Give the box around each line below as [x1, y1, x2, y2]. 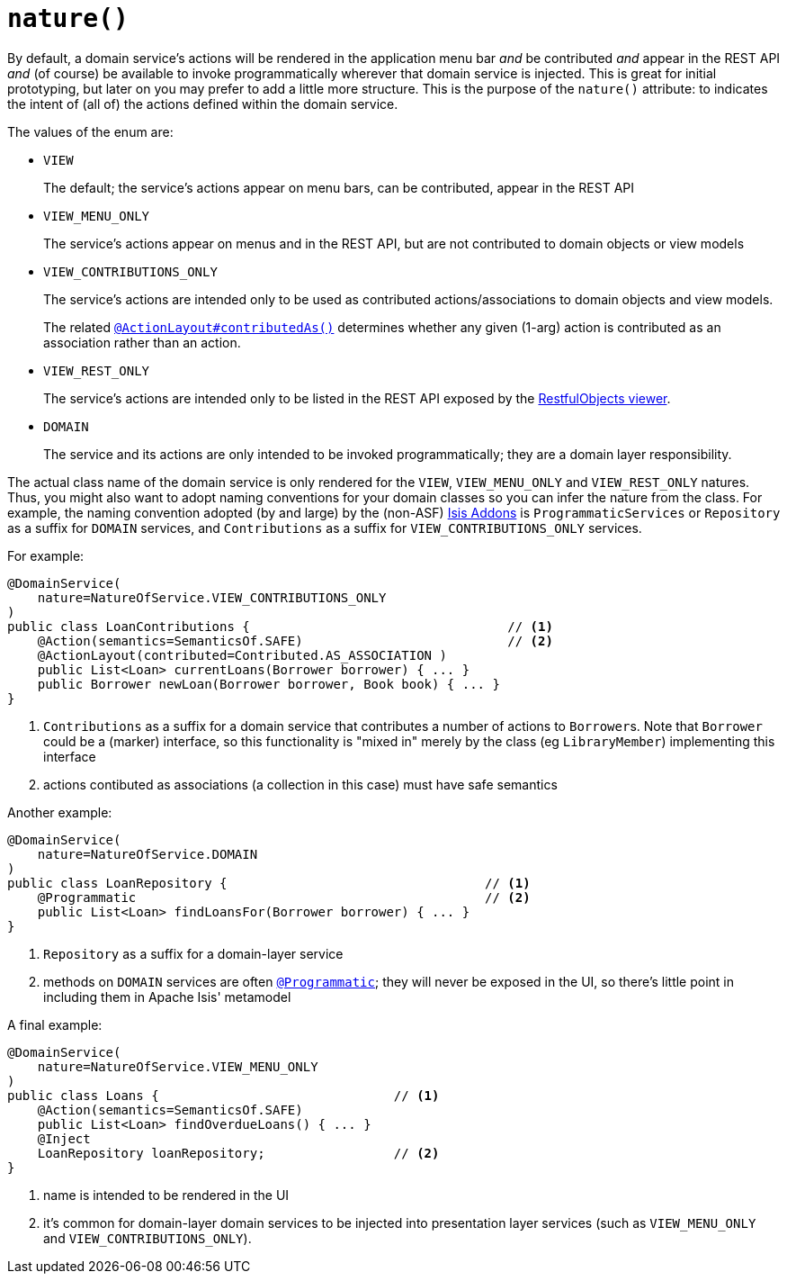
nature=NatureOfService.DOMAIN [37, 846, 258, 862]
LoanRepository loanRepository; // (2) [37, 1145, 440, 1160]
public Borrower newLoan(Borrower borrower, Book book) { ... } [37, 676, 500, 691]
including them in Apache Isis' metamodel [43, 988, 291, 1005]
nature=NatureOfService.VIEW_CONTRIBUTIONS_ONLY [37, 590, 387, 605]
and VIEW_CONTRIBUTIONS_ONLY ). [43, 1230, 252, 1246]
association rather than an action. [43, 334, 241, 350]
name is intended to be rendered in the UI [43, 1186, 290, 1203]
